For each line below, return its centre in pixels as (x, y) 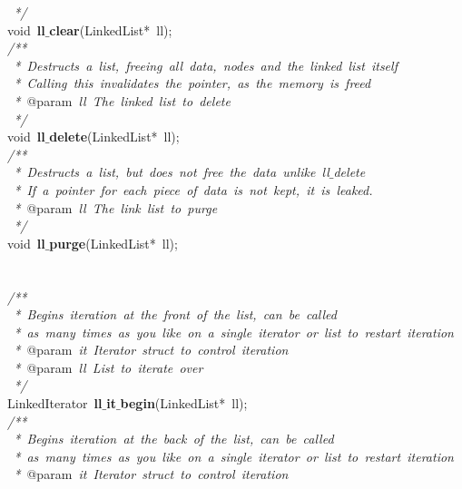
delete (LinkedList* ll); (114, 137)
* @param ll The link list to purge (116, 207)
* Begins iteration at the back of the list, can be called (174, 439)
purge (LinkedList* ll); (113, 243)
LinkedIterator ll (55, 403)
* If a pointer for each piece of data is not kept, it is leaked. (193, 189)
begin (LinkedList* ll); (184, 403)
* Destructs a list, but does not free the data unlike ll (172, 172)
